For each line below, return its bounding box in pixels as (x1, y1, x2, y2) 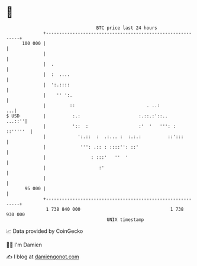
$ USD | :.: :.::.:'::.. (6, 113, 168, 119)
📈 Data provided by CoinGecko (6, 227, 83, 235)
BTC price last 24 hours (96, 25, 158, 31)
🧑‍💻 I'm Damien (6, 241, 43, 248)
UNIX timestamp (106, 216, 144, 223)
